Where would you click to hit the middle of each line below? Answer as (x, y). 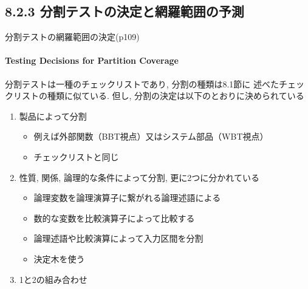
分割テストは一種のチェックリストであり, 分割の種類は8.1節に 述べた (142, 83)
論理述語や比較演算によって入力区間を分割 (118, 238)
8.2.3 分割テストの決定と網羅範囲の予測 (125, 11)
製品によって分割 (53, 116)
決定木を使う (59, 258)
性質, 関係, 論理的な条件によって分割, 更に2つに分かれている (139, 177)
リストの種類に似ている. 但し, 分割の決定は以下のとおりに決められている (159, 96)
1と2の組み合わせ (53, 279)
